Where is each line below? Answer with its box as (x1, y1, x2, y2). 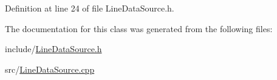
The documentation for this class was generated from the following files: (5, 22, 273, 35)
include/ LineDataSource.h (5, 42, 102, 55)
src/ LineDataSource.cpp (5, 62, 95, 75)
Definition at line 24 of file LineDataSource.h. (5, 2, 174, 14)
